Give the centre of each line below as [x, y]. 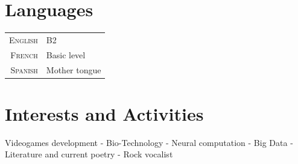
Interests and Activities [104, 113]
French [24, 54]
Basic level [66, 54]
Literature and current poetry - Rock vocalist [89, 154]
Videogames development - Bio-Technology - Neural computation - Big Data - [149, 142]
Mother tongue [74, 69]
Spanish [24, 69]
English [24, 39]
